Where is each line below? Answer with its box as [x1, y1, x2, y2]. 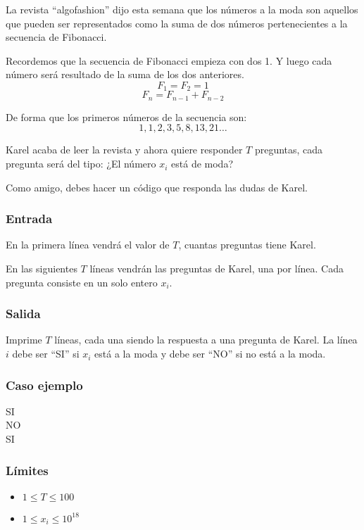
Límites [6, 461, 49, 479]
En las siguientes [6, 261, 77, 276]
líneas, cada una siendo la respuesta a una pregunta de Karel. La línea [54, 332, 358, 347]
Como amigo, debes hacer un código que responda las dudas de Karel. [6, 179, 308, 194]
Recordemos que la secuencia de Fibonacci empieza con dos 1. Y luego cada [6, 53, 332, 68]
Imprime [6, 332, 42, 347]
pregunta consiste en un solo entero [6, 275, 158, 289]
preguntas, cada [254, 142, 323, 157]
